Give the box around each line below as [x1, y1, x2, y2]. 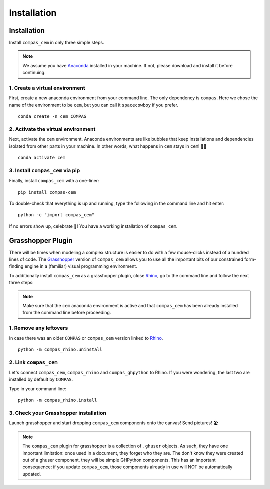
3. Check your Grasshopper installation [9, 410, 107, 417]
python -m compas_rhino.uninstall [18, 346, 102, 352]
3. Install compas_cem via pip [9, 167, 80, 174]
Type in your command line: [9, 385, 67, 392]
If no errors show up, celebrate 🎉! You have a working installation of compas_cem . [9, 223, 178, 229]
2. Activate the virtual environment [9, 125, 96, 132]
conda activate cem [18, 155, 66, 161]
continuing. [22, 70, 46, 76]
